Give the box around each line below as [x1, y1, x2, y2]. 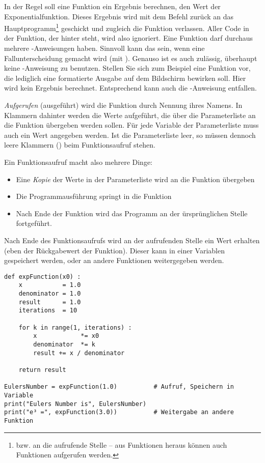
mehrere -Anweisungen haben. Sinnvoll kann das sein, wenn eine [4, 43, 205, 53]
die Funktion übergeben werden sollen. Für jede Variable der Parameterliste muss [4, 120, 259, 130]
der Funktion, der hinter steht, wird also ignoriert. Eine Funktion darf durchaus [4, 33, 253, 43]
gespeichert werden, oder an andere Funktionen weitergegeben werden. [4, 255, 224, 266]
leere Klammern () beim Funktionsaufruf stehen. [4, 139, 155, 150]
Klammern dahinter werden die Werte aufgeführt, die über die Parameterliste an [4, 109, 256, 120]
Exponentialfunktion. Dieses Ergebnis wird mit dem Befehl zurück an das [4, 11, 234, 21]
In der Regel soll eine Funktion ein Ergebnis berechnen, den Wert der [4, 1, 221, 11]
